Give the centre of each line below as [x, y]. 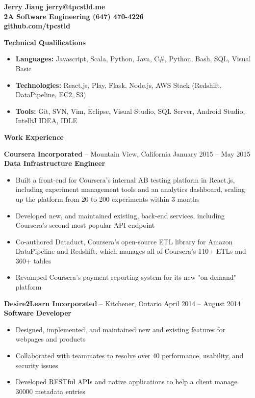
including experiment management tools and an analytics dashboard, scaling [130, 189]
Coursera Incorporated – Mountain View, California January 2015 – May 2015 [127, 153]
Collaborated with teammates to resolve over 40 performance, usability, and [129, 356]
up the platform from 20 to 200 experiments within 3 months [107, 199]
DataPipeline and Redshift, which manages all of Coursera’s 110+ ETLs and [131, 251]
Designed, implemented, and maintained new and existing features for [120, 329]
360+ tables [33, 260]
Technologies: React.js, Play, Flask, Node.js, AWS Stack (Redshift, [118, 85]
